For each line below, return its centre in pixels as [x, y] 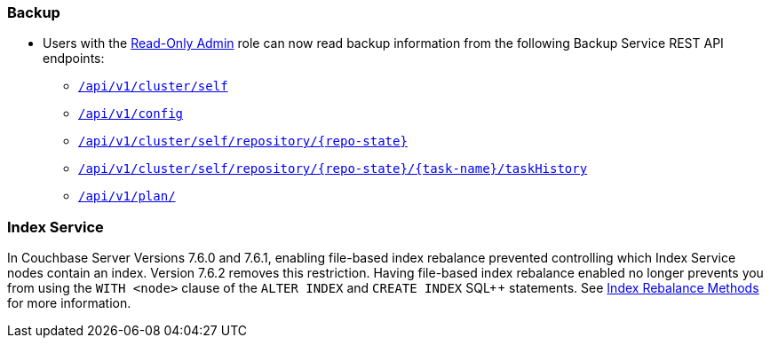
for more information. [69, 303]
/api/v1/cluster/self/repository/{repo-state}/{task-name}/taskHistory [333, 169]
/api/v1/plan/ [127, 196]
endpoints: [74, 59]
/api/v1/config [131, 114]
